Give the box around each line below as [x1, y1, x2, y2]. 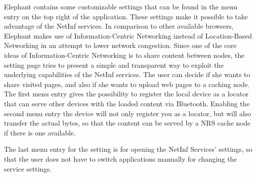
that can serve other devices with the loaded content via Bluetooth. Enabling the [4, 98, 250, 108]
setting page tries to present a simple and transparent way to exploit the [4, 59, 224, 70]
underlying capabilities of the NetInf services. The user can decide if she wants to [4, 69, 250, 80]
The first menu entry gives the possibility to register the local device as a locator [4, 88, 249, 99]
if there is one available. [4, 127, 76, 137]
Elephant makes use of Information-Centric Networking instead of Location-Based [4, 30, 252, 41]
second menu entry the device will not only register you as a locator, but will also [4, 108, 251, 118]
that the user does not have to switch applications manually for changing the [4, 153, 237, 164]
